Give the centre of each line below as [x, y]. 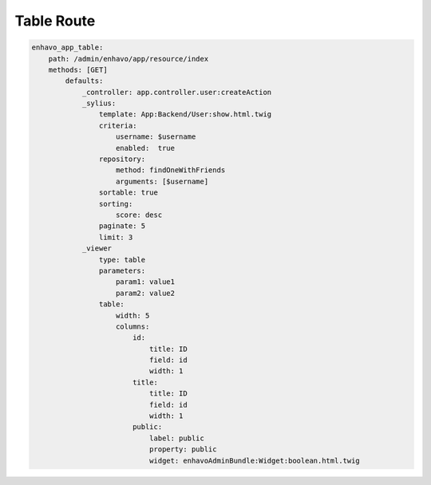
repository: [122, 159]
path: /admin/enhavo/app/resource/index [129, 59]
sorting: [116, 204]
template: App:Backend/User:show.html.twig [185, 114]
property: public [183, 450]
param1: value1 [146, 282]
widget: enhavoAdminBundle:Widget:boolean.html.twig [255, 460]
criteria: [118, 125]
